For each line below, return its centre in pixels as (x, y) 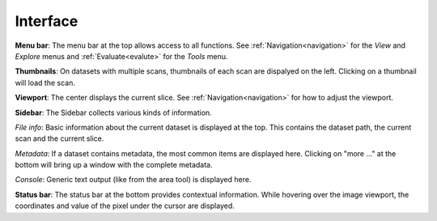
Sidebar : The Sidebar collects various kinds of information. (113, 113)
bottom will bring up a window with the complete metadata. (114, 165)
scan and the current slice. (59, 138)
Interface (47, 21)
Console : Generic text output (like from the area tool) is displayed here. (133, 180)
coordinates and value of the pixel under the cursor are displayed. (125, 206)
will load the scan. (45, 83)
